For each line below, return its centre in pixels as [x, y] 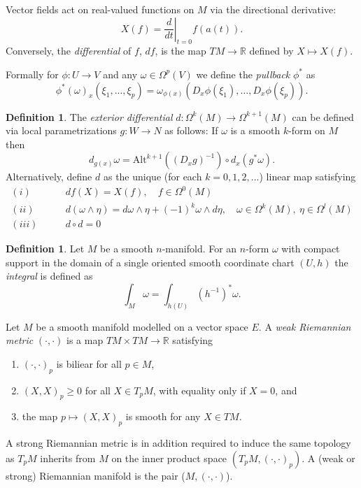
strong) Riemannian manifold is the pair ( [95, 475]
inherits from [68, 458]
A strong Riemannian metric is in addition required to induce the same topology [178, 443]
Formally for [32, 74]
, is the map [180, 51]
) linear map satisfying [307, 177]
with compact [311, 249]
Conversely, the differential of [69, 51]
